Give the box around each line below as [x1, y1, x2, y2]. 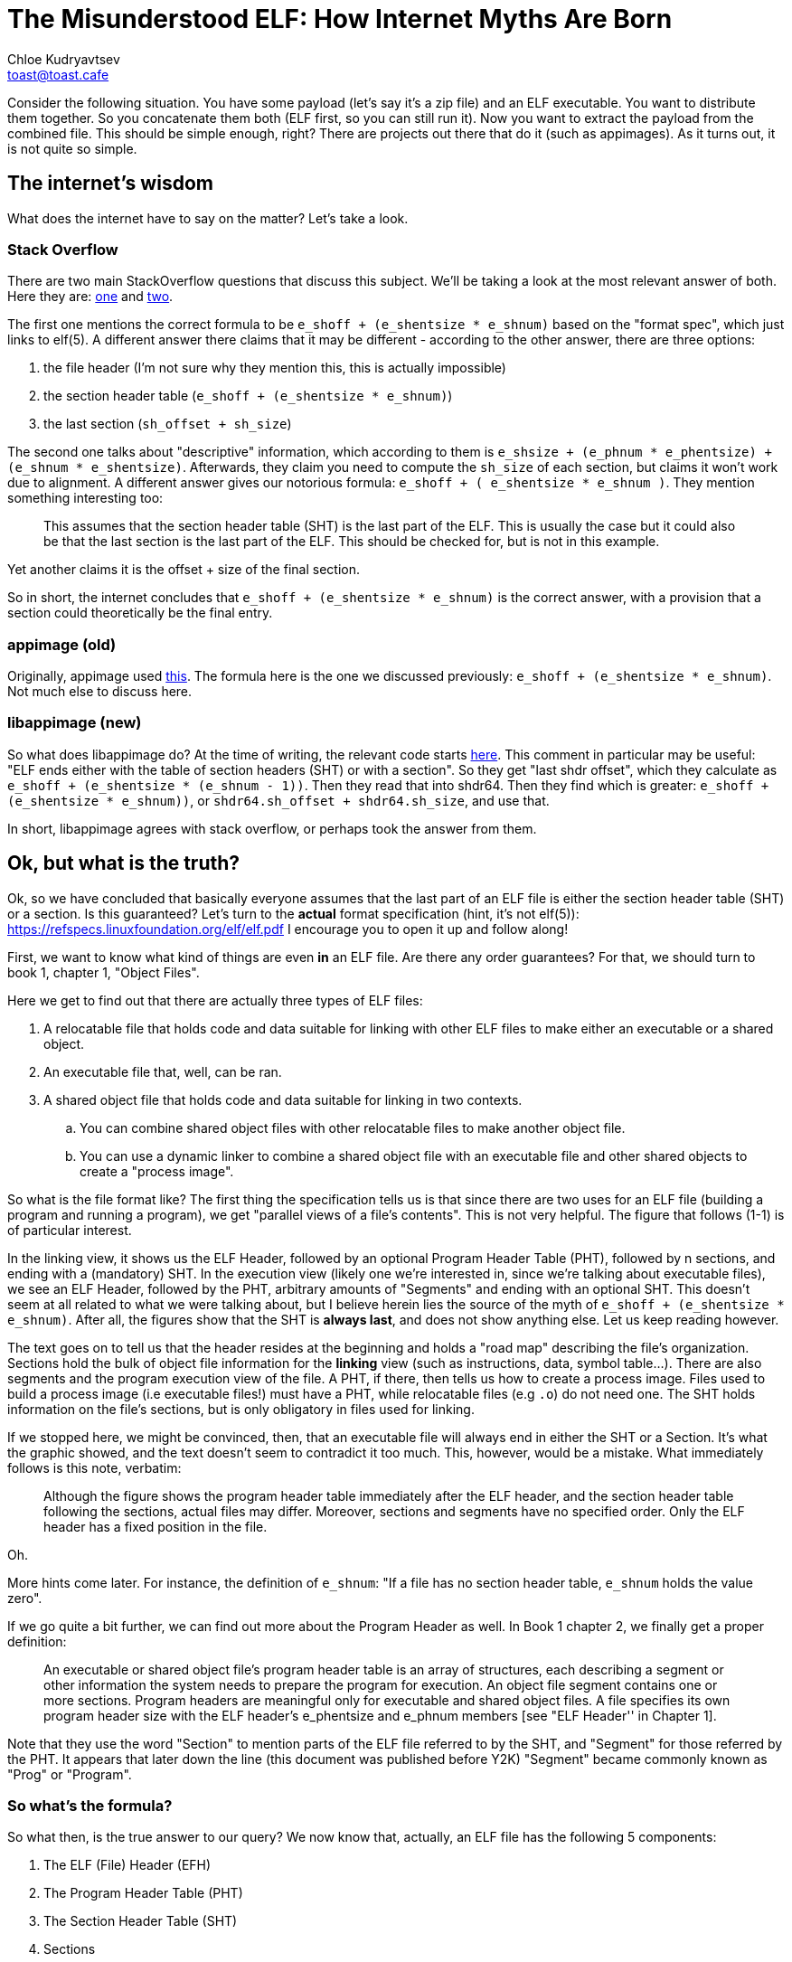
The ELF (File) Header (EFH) [43, 1857, 212, 1873]
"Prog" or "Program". [7, 1766, 132, 1782]
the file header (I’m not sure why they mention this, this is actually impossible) [43, 360, 506, 376]
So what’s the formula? [7, 1797, 173, 1816]
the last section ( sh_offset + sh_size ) [43, 416, 292, 432]
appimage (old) [7, 635, 117, 654]
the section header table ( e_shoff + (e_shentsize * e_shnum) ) [43, 388, 453, 404]
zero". [7, 1589, 42, 1606]
